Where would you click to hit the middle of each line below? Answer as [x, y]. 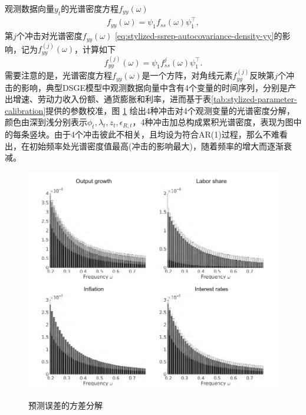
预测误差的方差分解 [65, 405]
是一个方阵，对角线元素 [187, 75]
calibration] [25, 110]
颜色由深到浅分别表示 [46, 122]
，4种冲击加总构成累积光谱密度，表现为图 [213, 122]
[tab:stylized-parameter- [254, 99]
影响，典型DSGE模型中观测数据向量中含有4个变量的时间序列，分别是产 [159, 87]
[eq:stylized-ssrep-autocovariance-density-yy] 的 [198, 36]
